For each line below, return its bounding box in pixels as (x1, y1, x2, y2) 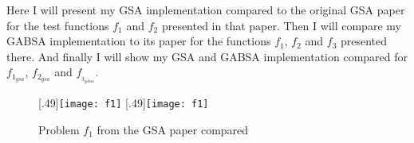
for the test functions (6, 17, 109, 33)
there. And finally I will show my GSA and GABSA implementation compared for (6, 48, 408, 64)
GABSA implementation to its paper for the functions (6, 33, 271, 49)
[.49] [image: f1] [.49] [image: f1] (38, 94, 209, 110)
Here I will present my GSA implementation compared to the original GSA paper (6, 2, 405, 17)
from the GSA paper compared (97, 121, 249, 137)
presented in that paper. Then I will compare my (161, 17, 401, 33)
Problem (38, 121, 80, 137)
